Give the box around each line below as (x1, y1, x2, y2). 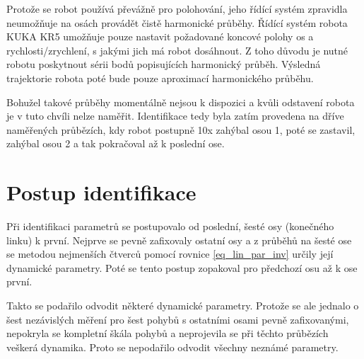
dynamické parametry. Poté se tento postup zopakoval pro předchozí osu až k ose (6, 260, 358, 275)
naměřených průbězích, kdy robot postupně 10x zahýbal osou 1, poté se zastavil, (6, 122, 356, 137)
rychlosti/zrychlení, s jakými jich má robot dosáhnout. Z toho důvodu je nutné (6, 42, 348, 57)
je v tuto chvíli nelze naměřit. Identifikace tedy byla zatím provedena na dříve (6, 108, 344, 123)
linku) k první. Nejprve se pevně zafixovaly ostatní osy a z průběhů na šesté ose (6, 232, 352, 247)
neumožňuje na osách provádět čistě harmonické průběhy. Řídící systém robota (6, 15, 348, 30)
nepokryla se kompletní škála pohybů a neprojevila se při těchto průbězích (6, 326, 329, 341)
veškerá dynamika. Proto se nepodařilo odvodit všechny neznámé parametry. (6, 339, 339, 354)
